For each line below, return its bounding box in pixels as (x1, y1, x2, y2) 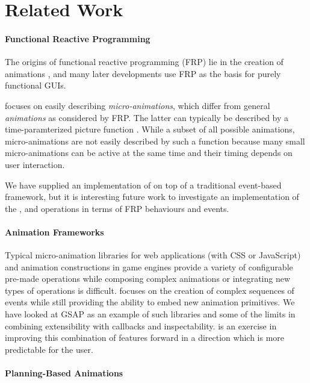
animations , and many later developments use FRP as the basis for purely (5, 67, 281, 79)
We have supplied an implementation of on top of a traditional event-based (5, 178, 282, 191)
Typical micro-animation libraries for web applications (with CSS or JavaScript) (5, 249, 301, 261)
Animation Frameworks (5, 225, 104, 238)
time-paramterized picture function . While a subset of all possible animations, (5, 123, 295, 135)
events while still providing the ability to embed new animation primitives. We (5, 296, 295, 308)
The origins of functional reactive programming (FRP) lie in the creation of (5, 55, 284, 68)
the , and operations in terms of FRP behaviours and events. (5, 202, 229, 214)
